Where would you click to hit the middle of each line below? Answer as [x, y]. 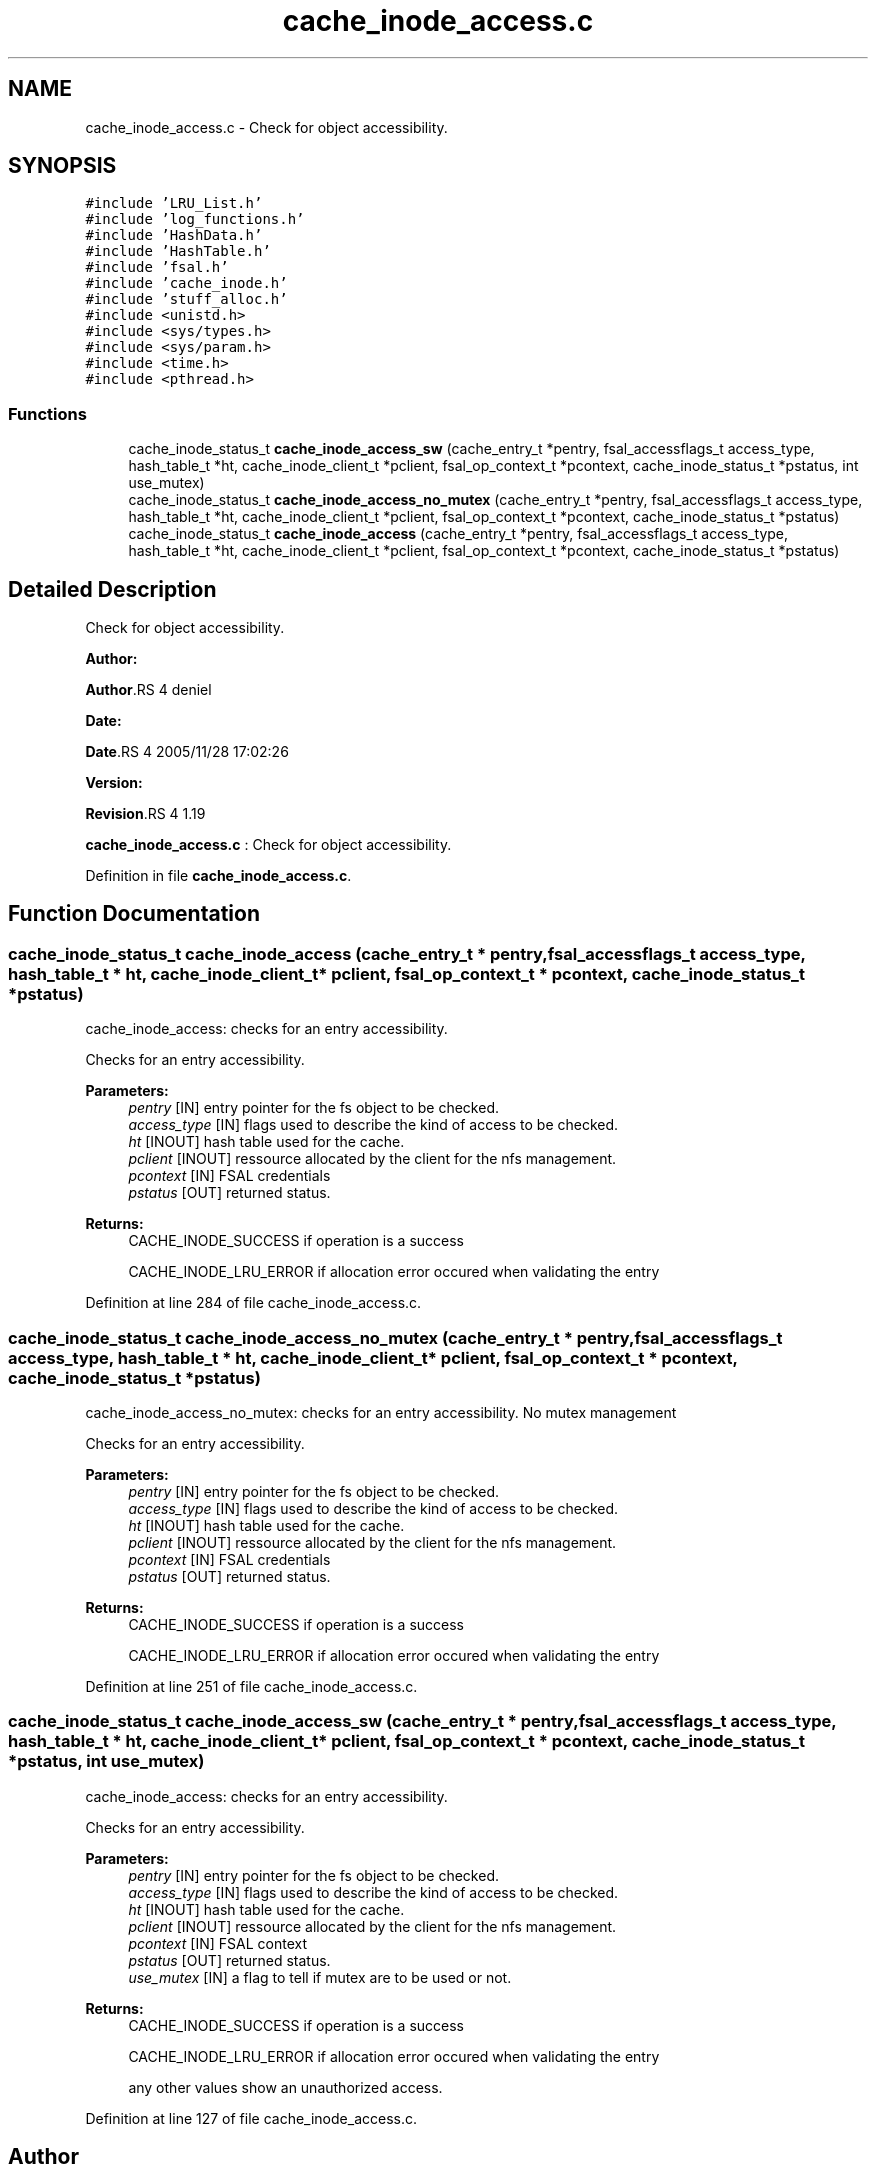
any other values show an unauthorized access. [285, 2087]
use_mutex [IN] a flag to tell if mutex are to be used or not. [320, 1977]
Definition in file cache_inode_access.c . [218, 876]
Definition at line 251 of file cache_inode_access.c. [251, 1686]
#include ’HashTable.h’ [178, 251]
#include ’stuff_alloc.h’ [186, 299]
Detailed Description [112, 589]
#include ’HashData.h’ [174, 235]
